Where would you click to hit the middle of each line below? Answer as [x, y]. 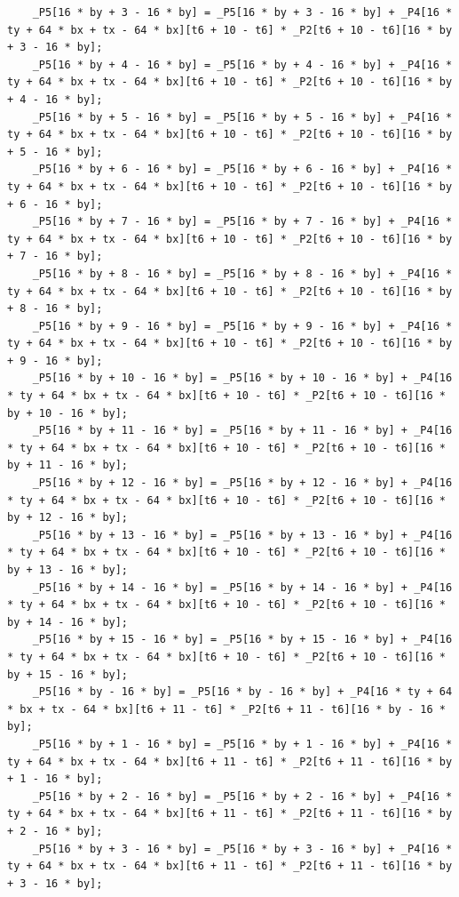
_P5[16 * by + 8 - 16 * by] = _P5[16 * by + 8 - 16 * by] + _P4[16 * [242, 273]
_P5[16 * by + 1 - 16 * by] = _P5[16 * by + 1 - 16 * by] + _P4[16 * [242, 744]
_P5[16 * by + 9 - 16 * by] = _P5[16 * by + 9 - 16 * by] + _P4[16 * [242, 326]
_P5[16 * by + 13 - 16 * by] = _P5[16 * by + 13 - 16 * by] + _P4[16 [242, 535]
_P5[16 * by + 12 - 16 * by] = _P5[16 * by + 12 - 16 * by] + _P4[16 [242, 483]
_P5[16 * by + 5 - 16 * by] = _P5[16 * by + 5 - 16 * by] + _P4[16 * [242, 117]
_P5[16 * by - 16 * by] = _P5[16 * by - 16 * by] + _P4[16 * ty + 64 [242, 692]
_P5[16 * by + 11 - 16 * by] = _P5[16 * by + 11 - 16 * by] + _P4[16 [242, 431]
